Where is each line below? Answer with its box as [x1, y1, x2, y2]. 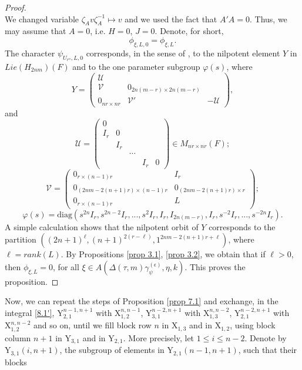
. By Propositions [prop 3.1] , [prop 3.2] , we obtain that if [61, 248, 266, 260]
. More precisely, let [123, 331, 194, 344]
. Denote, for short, [155, 25, 224, 37]
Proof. [5, 1, 26, 13]
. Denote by [244, 331, 287, 344]
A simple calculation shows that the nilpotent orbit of [5, 220, 199, 233]
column [5, 331, 31, 344]
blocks [5, 355, 27, 368]
